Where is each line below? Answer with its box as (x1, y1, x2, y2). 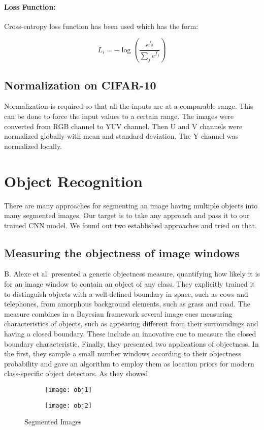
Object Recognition (4, 170, 143, 191)
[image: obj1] (45, 386, 92, 394)
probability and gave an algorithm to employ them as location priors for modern (4, 358, 254, 368)
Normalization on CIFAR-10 (4, 77, 156, 93)
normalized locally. (4, 140, 62, 151)
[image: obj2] (45, 402, 92, 409)
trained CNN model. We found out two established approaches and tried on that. (4, 220, 257, 230)
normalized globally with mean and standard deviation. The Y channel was (4, 131, 239, 141)
